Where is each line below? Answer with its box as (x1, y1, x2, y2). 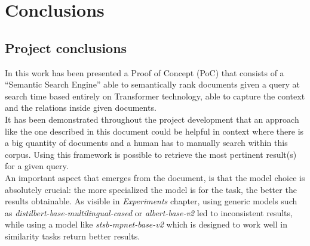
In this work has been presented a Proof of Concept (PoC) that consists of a (5, 66, 284, 79)
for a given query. (5, 160, 69, 172)
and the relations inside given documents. (5, 101, 156, 114)
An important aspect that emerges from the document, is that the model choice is (5, 171, 305, 183)
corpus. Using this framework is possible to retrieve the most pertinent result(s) (5, 148, 297, 160)
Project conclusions (5, 38, 127, 57)
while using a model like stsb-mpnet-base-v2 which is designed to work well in (5, 218, 287, 231)
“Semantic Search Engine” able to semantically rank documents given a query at (5, 78, 300, 91)
